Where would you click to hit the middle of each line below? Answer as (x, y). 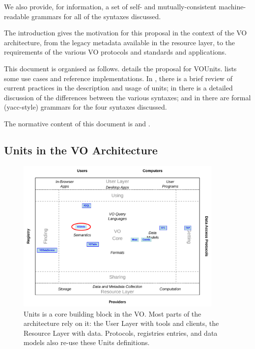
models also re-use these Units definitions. (87, 342)
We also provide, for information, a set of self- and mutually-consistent (110, 6)
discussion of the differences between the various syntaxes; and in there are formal (127, 97)
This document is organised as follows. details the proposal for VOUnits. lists (120, 68)
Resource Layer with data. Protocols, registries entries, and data (121, 333)
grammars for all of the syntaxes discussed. (96, 16)
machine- (232, 6)
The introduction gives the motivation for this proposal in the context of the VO (126, 33)
